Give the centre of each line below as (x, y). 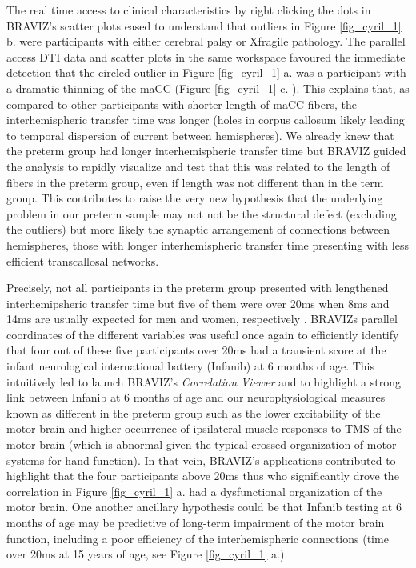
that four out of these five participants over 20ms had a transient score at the (196, 350)
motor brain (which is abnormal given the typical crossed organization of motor (202, 444)
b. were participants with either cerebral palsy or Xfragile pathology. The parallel (206, 41)
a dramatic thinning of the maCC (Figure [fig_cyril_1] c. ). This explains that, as (208, 88)
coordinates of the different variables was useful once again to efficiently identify (203, 334)
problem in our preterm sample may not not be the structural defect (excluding (202, 213)
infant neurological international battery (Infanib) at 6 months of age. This (190, 366)
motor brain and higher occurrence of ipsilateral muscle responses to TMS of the (204, 428)
